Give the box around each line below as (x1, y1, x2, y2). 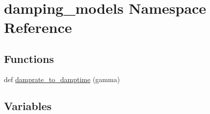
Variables (4, 98, 52, 113)
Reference (4, 17, 72, 37)
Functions (4, 51, 54, 66)
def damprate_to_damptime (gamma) (4, 74, 120, 84)
